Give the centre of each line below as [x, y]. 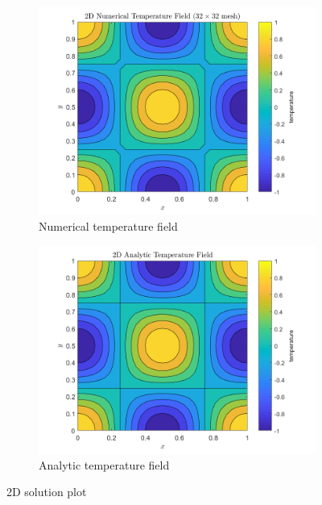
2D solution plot [47, 492]
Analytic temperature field [104, 464]
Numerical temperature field [108, 225]
